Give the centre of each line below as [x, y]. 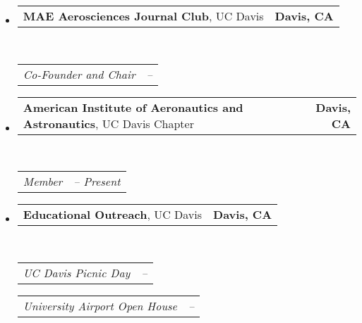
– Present [97, 182]
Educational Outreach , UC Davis [113, 215]
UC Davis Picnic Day [77, 272]
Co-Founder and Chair [79, 74]
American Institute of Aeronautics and [133, 107]
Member [43, 182]
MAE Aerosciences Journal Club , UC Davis [143, 16]
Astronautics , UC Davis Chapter [108, 123]
